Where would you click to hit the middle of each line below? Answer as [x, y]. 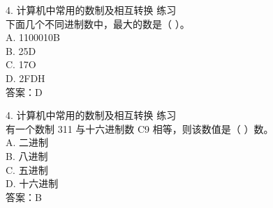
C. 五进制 [27, 169]
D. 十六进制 [32, 183]
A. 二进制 [27, 142]
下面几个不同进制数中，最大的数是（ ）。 [98, 23]
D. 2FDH [25, 78]
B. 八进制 [27, 155]
